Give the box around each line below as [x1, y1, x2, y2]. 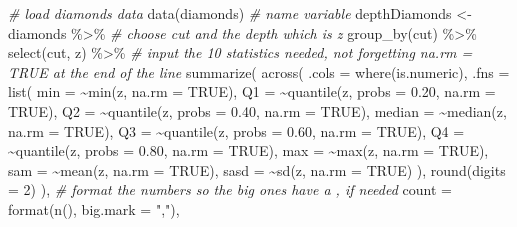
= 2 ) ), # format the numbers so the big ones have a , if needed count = [8, 179, 452, 200]
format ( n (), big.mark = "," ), [8, 198, 180, 219]
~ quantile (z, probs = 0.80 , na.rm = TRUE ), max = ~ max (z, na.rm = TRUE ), [8, 140, 489, 161]
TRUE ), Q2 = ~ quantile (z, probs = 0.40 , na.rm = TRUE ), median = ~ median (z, [8, 100, 507, 121]
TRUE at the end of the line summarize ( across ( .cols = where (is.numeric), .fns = [8, 61, 510, 82]
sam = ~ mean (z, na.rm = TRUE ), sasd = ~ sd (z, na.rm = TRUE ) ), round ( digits [8, 159, 506, 180]
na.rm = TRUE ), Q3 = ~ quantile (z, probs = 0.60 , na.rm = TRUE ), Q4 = [8, 120, 465, 141]
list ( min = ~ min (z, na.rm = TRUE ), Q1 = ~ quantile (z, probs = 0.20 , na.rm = [8, 81, 496, 102]
